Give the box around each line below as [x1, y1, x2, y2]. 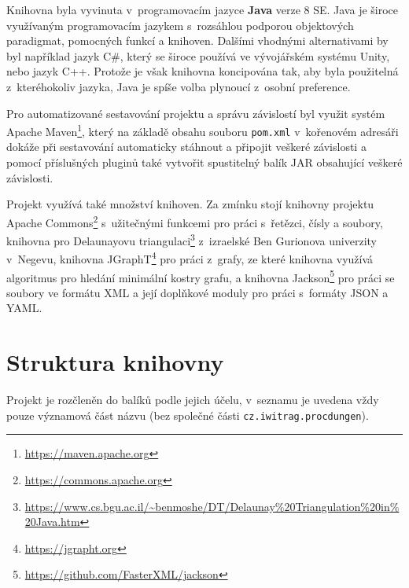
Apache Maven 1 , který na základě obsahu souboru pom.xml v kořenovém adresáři [6, 121, 399, 139]
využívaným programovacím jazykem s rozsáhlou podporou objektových [6, 17, 354, 33]
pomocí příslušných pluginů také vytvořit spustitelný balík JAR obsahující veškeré [6, 154, 403, 171]
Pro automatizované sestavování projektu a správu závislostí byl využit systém [6, 105, 385, 121]
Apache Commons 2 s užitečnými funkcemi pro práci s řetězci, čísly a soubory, [6, 211, 383, 230]
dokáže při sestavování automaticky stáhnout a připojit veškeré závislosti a [6, 138, 367, 155]
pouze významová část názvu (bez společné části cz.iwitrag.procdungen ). [6, 406, 369, 423]
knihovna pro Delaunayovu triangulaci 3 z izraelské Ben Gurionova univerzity [6, 230, 377, 248]
